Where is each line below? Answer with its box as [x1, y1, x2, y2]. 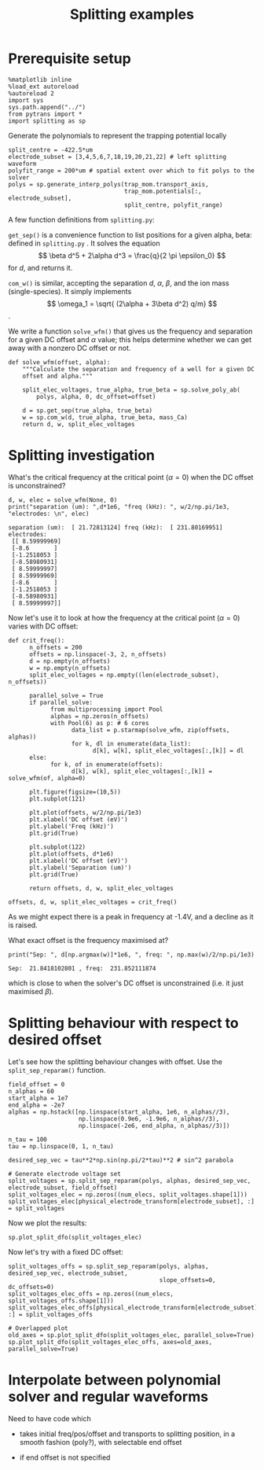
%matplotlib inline [8, 76, 72, 83]
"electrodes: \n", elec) [8, 510, 90, 518]
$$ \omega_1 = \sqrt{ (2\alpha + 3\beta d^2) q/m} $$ [46, 299, 218, 308]
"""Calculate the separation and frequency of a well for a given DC [22, 365, 255, 373]
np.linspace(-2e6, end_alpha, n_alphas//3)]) [78, 1122, 230, 1129]
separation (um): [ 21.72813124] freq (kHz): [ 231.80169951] [8, 523, 223, 532]
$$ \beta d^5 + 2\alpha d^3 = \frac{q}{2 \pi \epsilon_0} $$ [38, 250, 226, 260]
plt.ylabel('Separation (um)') [28, 864, 132, 871]
